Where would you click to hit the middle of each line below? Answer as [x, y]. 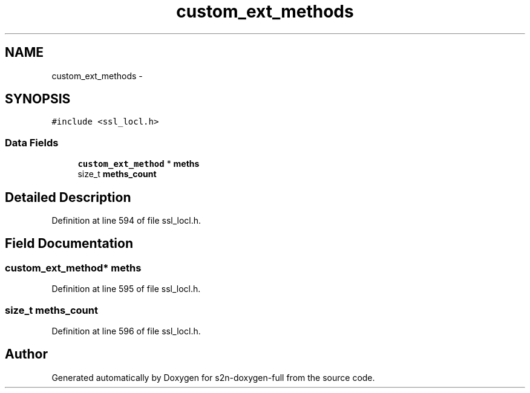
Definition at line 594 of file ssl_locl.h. [126, 221]
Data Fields [32, 142]
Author [26, 354]
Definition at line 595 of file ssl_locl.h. [126, 289]
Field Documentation [69, 244]
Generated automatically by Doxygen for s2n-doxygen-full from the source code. [213, 377]
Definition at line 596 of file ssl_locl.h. [126, 331]
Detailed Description [68, 197]
